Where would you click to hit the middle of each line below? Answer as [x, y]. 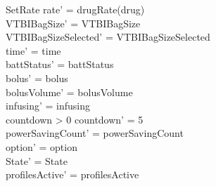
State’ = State [37, 160]
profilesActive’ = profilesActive [72, 174]
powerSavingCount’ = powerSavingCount [95, 133]
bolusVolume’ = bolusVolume [69, 92]
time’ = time [33, 50]
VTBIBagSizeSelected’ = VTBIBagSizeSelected [108, 37]
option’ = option [42, 146]
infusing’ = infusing [48, 106]
